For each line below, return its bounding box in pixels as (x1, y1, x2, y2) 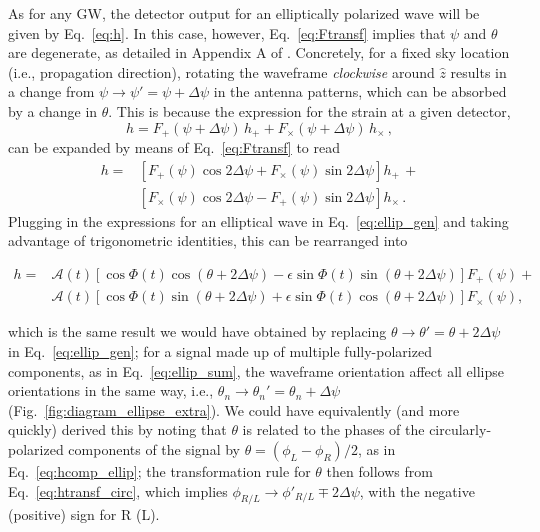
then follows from (326, 460, 433, 481)
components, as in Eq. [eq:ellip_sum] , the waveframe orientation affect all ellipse (8, 360, 505, 381)
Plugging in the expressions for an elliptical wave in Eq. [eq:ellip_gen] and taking (8, 210, 509, 231)
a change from (8, 81, 95, 102)
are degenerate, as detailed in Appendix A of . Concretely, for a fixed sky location (8, 42, 510, 63)
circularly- (429, 419, 492, 440)
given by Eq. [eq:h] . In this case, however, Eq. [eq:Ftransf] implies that (8, 22, 446, 43)
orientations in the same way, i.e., (8, 380, 214, 401)
